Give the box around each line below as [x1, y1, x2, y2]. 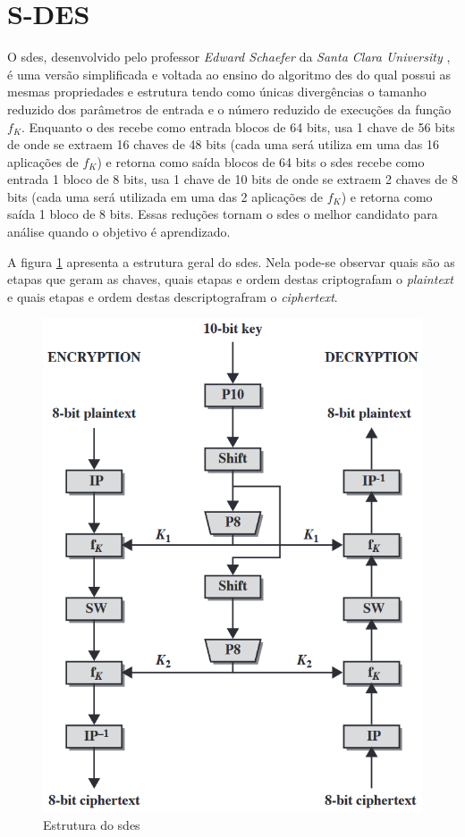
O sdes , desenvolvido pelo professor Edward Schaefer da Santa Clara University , [7, 47, 451, 66]
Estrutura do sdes [43, 815, 140, 833]
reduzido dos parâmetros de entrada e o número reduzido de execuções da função [7, 99, 452, 118]
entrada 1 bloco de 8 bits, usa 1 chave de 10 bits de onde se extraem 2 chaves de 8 [7, 170, 458, 188]
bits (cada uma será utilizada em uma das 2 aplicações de [7, 187, 324, 205]
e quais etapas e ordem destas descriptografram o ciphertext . [7, 287, 338, 306]
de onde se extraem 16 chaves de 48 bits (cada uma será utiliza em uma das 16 [7, 135, 439, 154]
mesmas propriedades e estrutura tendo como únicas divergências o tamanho [7, 82, 427, 101]
